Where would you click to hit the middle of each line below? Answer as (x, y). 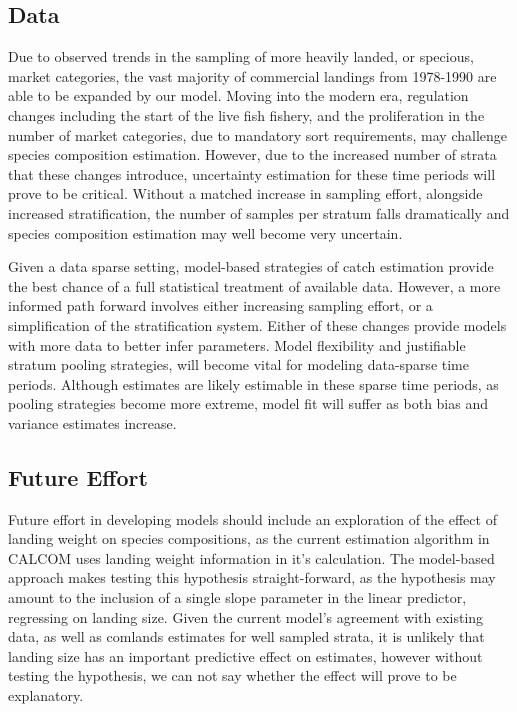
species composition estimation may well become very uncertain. (205, 232)
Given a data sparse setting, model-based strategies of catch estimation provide (251, 266)
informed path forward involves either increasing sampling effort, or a (220, 305)
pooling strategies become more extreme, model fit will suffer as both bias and (248, 403)
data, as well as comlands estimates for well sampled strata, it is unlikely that (246, 636)
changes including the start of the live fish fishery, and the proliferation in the (246, 114)
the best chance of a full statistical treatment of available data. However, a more (254, 285)
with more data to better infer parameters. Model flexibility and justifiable (237, 344)
